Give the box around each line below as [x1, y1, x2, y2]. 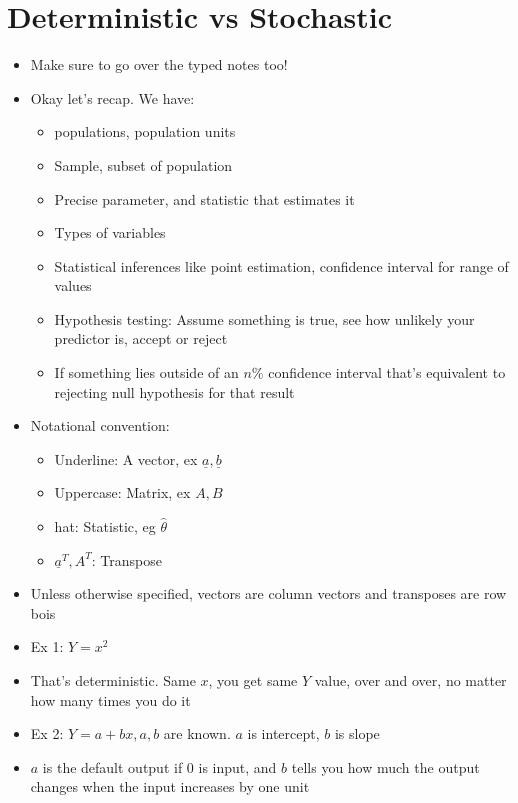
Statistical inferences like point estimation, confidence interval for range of [54, 255, 509, 276]
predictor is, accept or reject [54, 328, 228, 349]
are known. [163, 723, 231, 744]
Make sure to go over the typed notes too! [30, 54, 288, 75]
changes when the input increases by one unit [30, 776, 310, 797]
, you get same [208, 670, 298, 690]
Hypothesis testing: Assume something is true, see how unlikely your [54, 308, 475, 329]
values [54, 275, 92, 296]
